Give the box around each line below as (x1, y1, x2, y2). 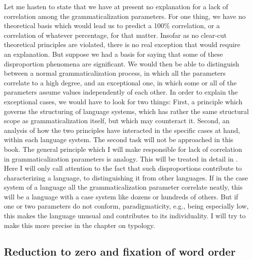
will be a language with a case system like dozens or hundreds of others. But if (4, 191, 238, 201)
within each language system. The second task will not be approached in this (4, 134, 234, 145)
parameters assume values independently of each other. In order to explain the (4, 87, 238, 97)
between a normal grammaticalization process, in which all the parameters (4, 68, 226, 78)
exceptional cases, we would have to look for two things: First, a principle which (4, 96, 243, 106)
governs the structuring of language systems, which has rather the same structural (4, 106, 249, 116)
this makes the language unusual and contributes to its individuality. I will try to (4, 211, 246, 221)
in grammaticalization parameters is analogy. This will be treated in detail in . (4, 153, 238, 163)
